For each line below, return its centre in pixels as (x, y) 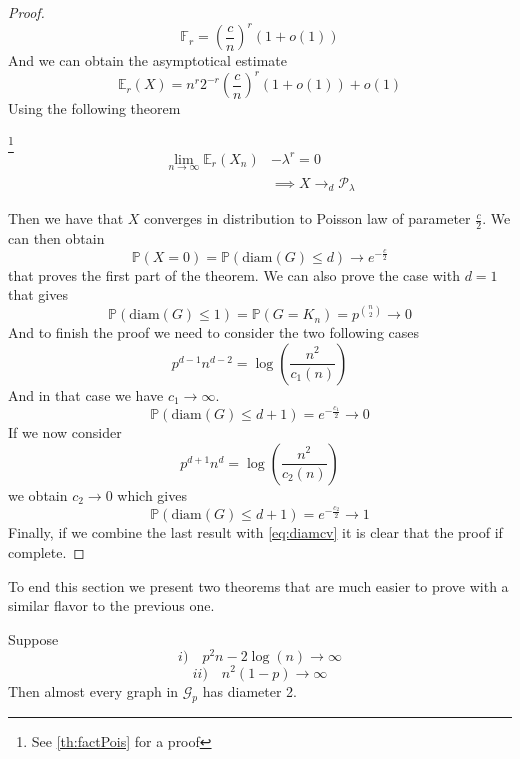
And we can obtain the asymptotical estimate (147, 60)
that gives (38, 294)
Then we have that (66, 218)
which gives (152, 494)
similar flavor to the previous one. (111, 605)
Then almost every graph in (93, 690)
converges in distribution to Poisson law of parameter (307, 218)
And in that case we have (86, 394)
